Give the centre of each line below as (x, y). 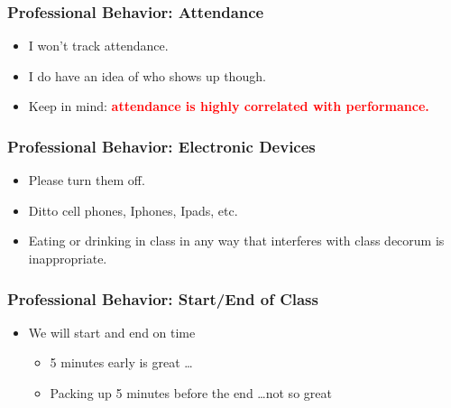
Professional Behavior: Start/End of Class (163, 298)
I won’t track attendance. (98, 46)
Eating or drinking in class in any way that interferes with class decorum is (236, 241)
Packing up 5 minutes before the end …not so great (191, 393)
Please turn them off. (87, 180)
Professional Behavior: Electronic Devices (161, 146)
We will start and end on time (112, 332)
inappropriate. (68, 258)
